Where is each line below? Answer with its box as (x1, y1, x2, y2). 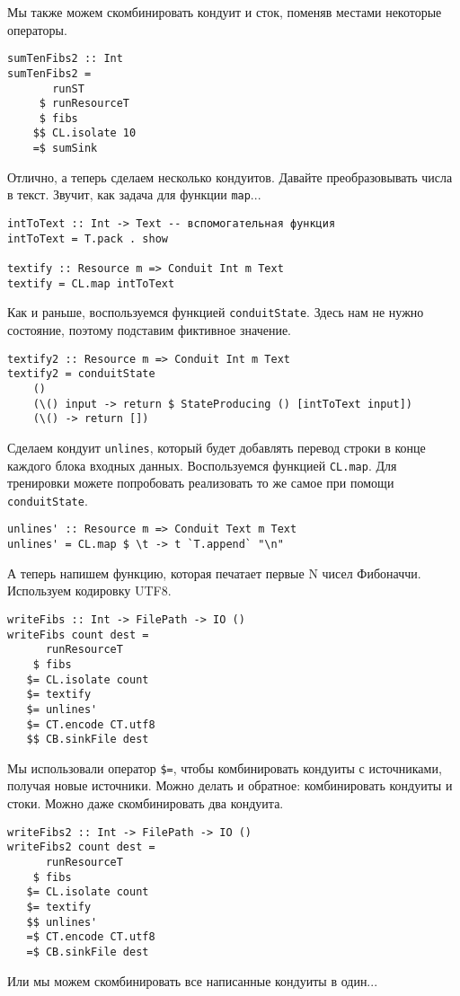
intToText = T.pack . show (7, 232, 168, 245)
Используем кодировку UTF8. (7, 581, 172, 600)
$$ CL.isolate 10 (32, 127, 137, 140)
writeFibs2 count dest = (7, 841, 155, 854)
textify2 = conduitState (7, 367, 155, 381)
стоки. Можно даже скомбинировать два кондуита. (7, 794, 284, 813)
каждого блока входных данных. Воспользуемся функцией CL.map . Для (7, 455, 397, 474)
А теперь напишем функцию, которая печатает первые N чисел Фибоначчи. (7, 563, 421, 582)
